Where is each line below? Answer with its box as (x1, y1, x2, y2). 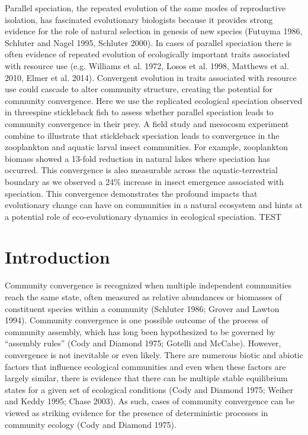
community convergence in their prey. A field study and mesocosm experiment (5, 117, 289, 129)
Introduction (5, 245, 110, 269)
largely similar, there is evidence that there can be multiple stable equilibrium (5, 372, 288, 384)
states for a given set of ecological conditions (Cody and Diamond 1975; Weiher (5, 383, 294, 395)
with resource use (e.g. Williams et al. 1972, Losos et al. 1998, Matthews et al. (5, 59, 289, 72)
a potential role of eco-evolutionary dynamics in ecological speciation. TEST (5, 210, 282, 222)
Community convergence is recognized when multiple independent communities (5, 279, 291, 291)
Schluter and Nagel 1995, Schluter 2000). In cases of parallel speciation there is (5, 36, 292, 48)
